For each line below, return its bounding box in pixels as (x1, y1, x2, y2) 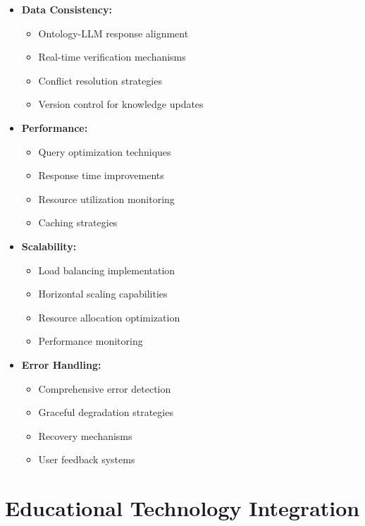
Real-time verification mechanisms (38, 49, 186, 64)
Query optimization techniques (38, 144, 171, 159)
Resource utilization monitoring (38, 191, 175, 206)
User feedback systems (38, 452, 135, 467)
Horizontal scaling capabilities (38, 286, 168, 301)
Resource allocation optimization (38, 310, 180, 324)
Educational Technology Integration (5, 494, 360, 522)
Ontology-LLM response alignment (38, 25, 189, 40)
